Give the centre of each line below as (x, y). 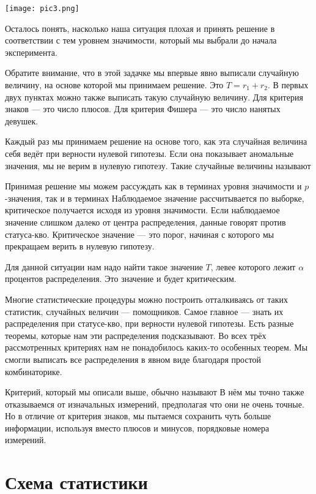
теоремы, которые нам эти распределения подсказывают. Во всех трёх (136, 335)
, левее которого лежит (253, 266)
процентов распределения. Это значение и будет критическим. (121, 279)
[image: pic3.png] (42, 9)
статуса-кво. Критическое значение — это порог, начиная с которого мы (140, 234)
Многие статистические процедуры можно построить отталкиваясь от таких (146, 299)
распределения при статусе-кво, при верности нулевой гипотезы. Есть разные (149, 323)
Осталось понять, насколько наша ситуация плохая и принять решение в (140, 28)
